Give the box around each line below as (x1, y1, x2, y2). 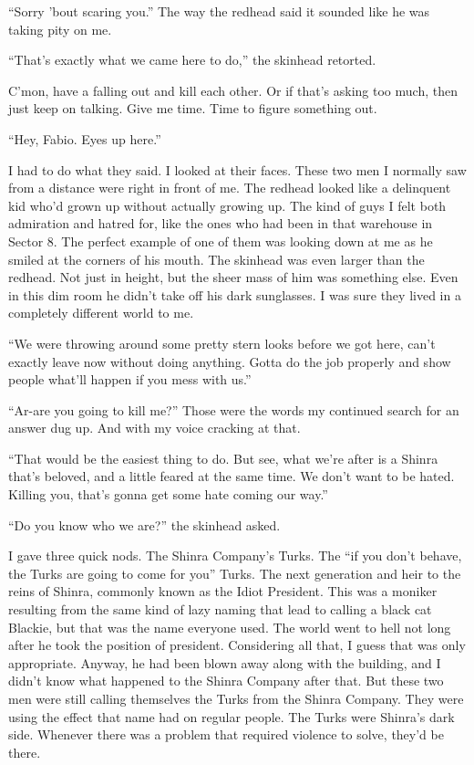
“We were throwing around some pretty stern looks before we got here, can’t (8, 333, 436, 352)
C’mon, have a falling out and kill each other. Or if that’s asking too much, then (8, 80, 458, 100)
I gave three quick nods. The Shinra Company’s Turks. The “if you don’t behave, (8, 546, 462, 565)
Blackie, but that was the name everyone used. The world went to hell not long (8, 617, 451, 636)
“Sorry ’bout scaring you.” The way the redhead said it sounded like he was (8, 2, 430, 20)
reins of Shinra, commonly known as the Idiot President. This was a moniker (8, 582, 438, 601)
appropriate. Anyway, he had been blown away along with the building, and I (8, 653, 441, 672)
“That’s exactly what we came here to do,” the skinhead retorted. (8, 50, 376, 69)
